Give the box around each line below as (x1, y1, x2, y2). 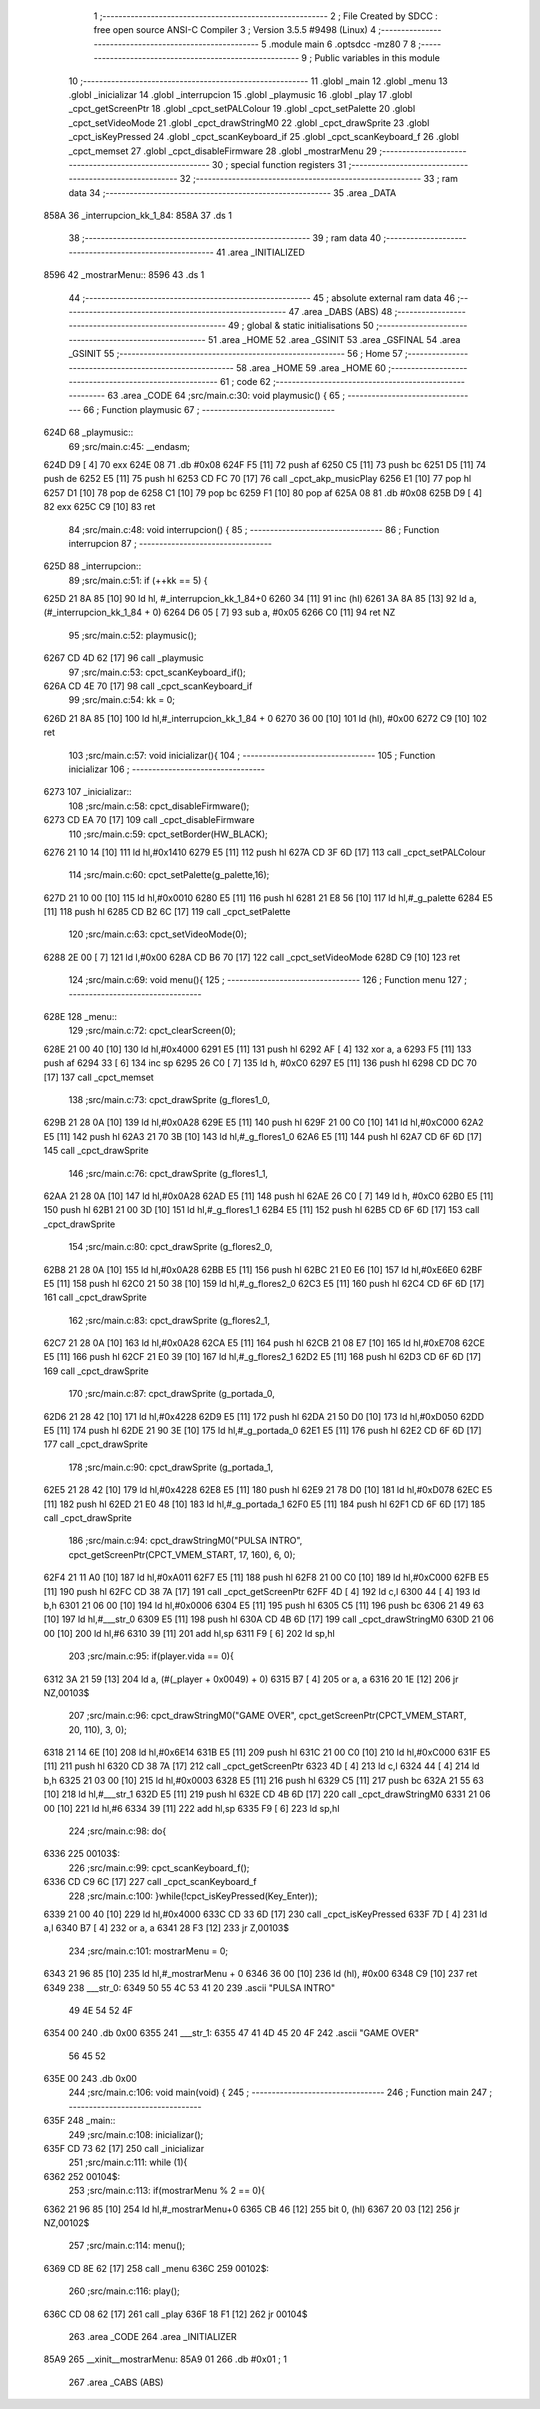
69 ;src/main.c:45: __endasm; (68, 440, 190, 452)
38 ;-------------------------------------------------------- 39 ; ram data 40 (68, 232, 382, 244)
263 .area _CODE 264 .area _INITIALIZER (68, 2330, 237, 2342)
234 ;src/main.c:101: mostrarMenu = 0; (68, 1945, 229, 1957)
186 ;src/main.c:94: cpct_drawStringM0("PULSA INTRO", (68, 1535, 303, 1547)
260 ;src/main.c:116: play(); (68, 2285, 180, 2297)
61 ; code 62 (220, 375, 271, 387)
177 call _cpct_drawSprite (43, 1438, 149, 1450)
